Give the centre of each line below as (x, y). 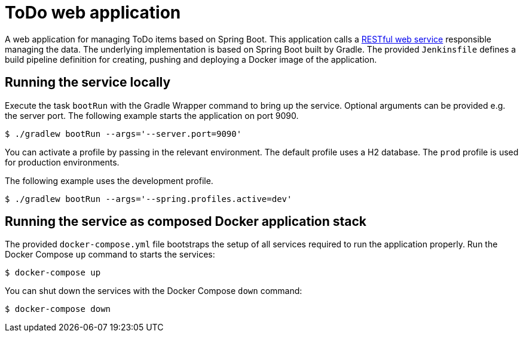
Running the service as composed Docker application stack (186, 222)
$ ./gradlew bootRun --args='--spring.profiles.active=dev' (149, 199)
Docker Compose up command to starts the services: (110, 255)
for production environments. (62, 162)
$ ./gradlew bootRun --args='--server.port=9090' (123, 134)
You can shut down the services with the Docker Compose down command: (154, 291)
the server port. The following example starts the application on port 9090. (152, 115)
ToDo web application (93, 13)
